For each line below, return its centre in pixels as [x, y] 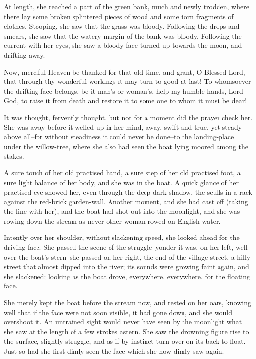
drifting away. [25, 55]
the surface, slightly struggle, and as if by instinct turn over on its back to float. [125, 341]
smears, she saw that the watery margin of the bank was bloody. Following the [123, 35]
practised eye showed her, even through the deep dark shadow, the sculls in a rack [128, 192]
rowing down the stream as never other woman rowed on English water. [112, 220]
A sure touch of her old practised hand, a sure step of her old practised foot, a [122, 172]
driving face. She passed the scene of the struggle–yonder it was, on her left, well [126, 247]
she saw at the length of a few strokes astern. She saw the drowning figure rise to [127, 331]
